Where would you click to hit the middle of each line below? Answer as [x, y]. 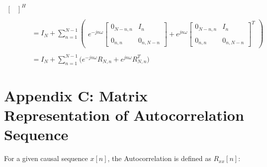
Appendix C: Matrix [76, 95]
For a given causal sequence [46, 158]
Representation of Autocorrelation [124, 115]
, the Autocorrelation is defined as [159, 158]
